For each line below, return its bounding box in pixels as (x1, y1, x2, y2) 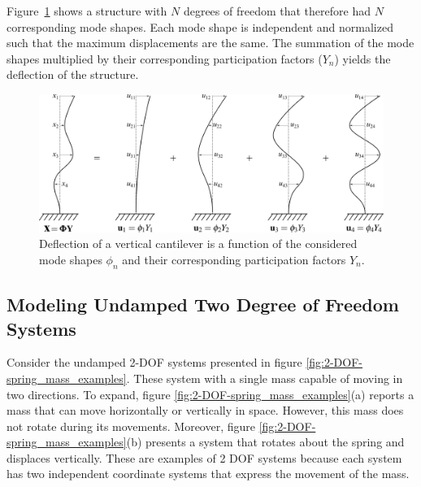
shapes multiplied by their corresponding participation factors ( (7, 50, 323, 67)
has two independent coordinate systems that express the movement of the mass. (7, 465, 410, 482)
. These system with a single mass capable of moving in (126, 369, 403, 386)
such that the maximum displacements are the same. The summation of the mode (7, 34, 414, 51)
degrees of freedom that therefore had (183, 2, 371, 19)
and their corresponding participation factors (122, 250, 346, 267)
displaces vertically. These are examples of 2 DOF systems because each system (7, 449, 402, 466)
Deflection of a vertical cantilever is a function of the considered (39, 235, 358, 252)
